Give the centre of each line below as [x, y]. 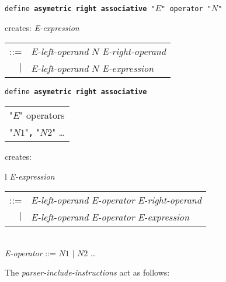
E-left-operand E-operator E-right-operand [117, 200]
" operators [42, 115]
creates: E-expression [42, 27]
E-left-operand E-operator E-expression [110, 217]
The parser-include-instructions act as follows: [87, 272]
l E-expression [30, 176]
